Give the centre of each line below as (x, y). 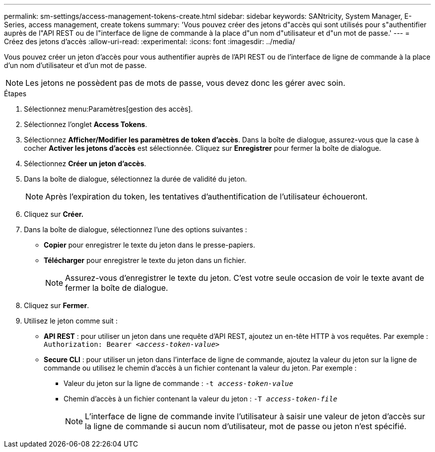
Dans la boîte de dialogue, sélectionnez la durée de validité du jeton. (136, 179)
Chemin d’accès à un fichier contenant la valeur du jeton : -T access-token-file (201, 399)
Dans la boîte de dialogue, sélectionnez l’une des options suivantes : (136, 229)
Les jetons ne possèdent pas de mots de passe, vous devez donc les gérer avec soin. (185, 83)
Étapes (15, 94)
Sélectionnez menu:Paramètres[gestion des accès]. (109, 109)
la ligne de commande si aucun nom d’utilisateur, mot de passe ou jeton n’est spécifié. (246, 426)
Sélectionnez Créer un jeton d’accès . (85, 163)
